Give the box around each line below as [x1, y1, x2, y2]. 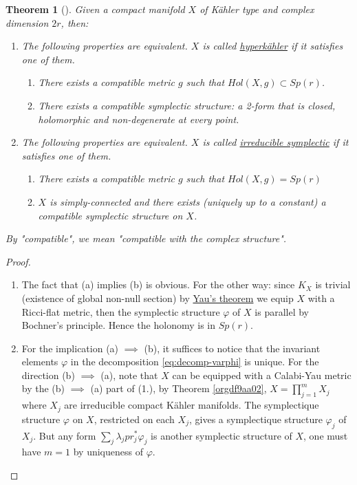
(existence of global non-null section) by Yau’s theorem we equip [21, 290, 294, 305]
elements [21, 354, 58, 369]
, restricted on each [94, 411, 175, 426]
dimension [6, 15, 49, 30]
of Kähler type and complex [199, 2, 314, 16]
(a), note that [100, 367, 158, 382]
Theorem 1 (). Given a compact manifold [6, 2, 185, 16]
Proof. [6, 254, 31, 268]
